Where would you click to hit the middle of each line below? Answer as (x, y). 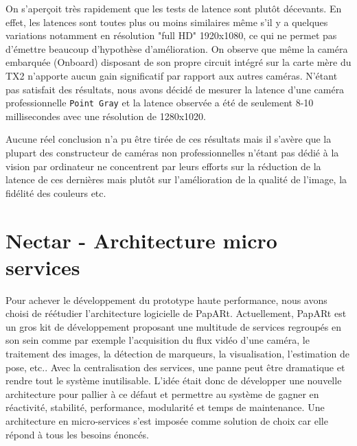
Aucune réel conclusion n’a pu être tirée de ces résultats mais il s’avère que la (169, 139)
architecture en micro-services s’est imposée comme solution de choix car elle (167, 421)
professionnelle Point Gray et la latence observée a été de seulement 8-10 (160, 103)
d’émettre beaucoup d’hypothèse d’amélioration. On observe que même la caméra (177, 48)
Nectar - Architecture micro (141, 240)
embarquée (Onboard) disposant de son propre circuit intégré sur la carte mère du (178, 62)
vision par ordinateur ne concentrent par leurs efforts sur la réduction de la (163, 166)
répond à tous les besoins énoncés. (77, 434)
